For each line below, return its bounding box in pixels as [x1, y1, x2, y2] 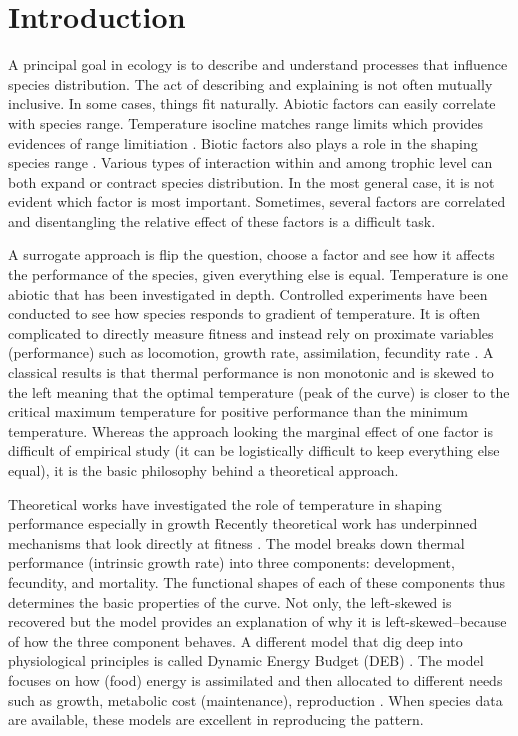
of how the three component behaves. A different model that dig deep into [8, 630, 463, 651]
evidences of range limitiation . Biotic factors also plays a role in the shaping [8, 132, 478, 153]
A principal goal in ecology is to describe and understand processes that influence [8, 54, 508, 75]
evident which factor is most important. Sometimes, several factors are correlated [8, 191, 506, 212]
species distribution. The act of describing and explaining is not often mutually [8, 73, 493, 94]
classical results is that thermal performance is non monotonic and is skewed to [8, 362, 494, 383]
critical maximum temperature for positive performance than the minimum [8, 401, 468, 422]
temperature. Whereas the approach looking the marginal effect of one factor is [8, 420, 493, 441]
